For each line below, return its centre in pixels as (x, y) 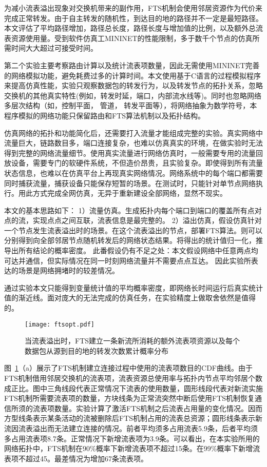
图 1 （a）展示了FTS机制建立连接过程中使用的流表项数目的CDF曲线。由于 (128, 368)
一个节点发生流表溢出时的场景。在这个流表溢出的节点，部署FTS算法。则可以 (133, 230)
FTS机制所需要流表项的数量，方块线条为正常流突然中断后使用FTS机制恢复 (130, 398)
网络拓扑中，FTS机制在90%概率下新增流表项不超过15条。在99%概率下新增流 (132, 448)
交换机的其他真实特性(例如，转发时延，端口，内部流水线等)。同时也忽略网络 (133, 95)
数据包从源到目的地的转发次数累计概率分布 (97, 350)
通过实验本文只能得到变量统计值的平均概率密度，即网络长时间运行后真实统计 (133, 287)
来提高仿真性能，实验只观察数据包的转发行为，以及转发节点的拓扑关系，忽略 (133, 85)
